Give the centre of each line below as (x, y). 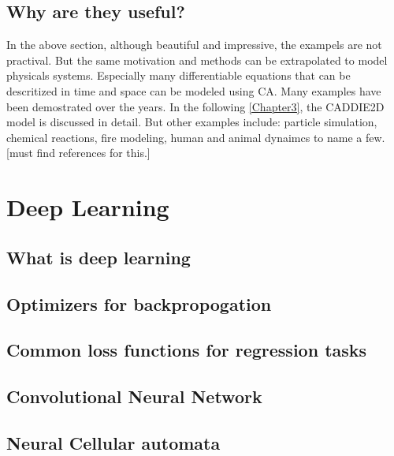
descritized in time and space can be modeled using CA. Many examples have (194, 90)
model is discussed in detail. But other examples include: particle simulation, (192, 122)
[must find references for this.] (78, 153)
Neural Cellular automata (113, 442)
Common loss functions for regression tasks (187, 350)
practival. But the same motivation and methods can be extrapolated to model (197, 60)
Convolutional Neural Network (134, 396)
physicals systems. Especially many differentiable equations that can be (178, 75)
